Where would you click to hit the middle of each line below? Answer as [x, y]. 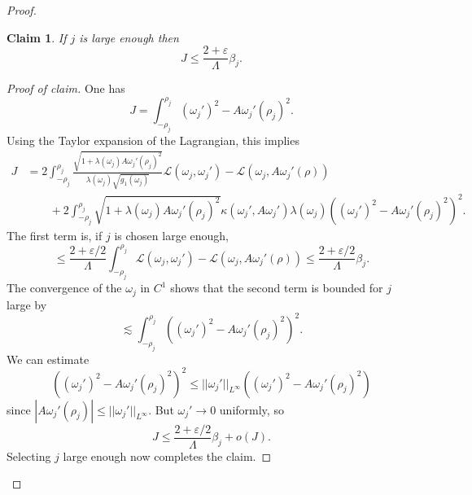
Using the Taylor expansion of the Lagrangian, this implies [153, 140]
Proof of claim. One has [66, 88]
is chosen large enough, [171, 236]
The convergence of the [64, 288]
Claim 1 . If [37, 37]
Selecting [29, 456]
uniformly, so [251, 409]
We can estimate [48, 359]
